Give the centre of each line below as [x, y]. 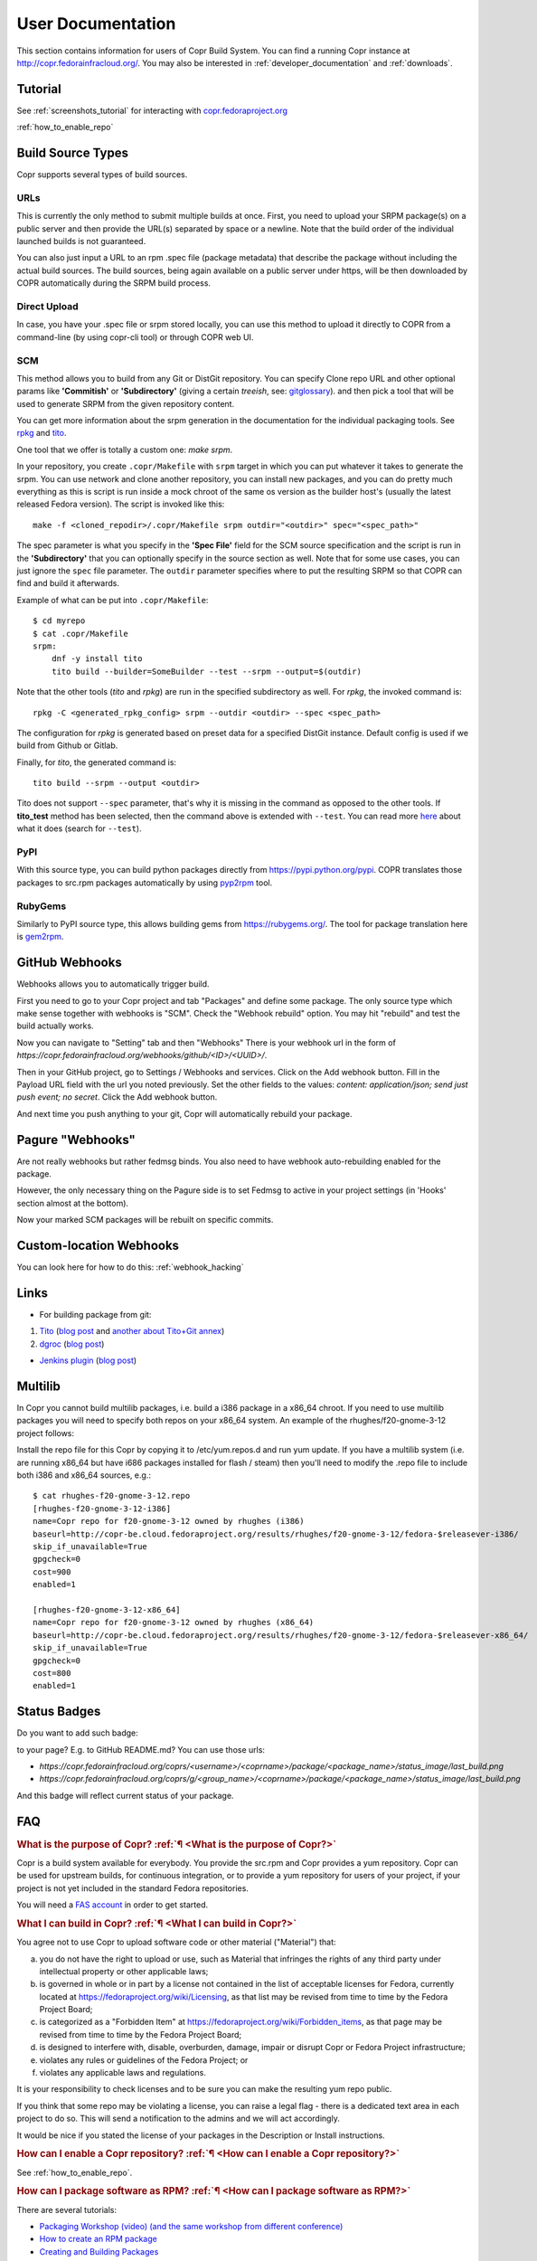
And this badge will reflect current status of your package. [125, 1795]
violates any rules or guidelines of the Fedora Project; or [144, 2060]
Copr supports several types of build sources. [102, 175]
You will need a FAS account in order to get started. [113, 1905]
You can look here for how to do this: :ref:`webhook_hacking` [130, 1267]
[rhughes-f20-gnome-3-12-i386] [102, 1509]
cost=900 [52, 1572]
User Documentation [96, 24]
